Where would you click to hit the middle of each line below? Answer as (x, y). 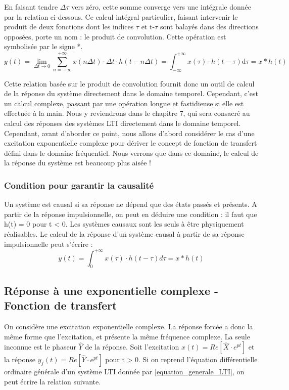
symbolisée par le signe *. (43, 46)
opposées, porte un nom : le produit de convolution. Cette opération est (115, 36)
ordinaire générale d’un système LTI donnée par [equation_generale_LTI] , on (124, 372)
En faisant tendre (31, 7)
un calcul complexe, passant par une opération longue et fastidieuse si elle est (124, 103)
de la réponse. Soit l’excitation (132, 347)
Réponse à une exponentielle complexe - (111, 290)
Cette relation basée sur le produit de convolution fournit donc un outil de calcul (129, 83)
